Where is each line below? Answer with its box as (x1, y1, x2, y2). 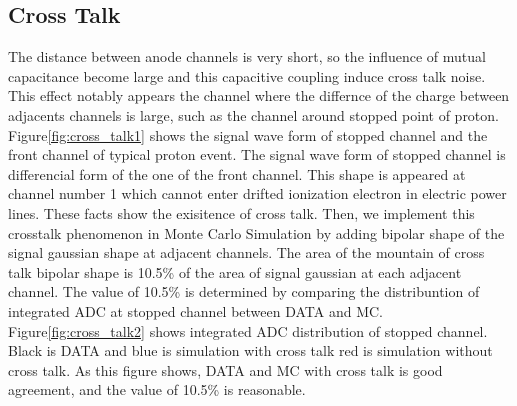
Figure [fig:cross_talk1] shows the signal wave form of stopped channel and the (8, 124, 488, 145)
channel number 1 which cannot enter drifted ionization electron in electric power (8, 183, 507, 204)
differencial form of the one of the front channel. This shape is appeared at (8, 163, 466, 184)
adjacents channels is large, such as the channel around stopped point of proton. (8, 104, 499, 125)
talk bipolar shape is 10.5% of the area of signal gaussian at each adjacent (8, 261, 462, 282)
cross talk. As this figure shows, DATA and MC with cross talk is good (8, 359, 443, 380)
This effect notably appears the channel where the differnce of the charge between (8, 85, 510, 106)
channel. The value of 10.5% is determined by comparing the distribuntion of (8, 281, 480, 302)
